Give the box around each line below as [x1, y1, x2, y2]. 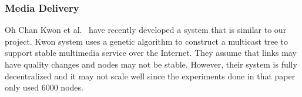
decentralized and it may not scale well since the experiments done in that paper [5, 69, 296, 82]
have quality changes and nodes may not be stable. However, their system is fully [5, 58, 297, 70]
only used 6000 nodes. [5, 81, 83, 93]
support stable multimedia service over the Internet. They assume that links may [5, 46, 297, 59]
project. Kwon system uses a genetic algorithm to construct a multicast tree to [5, 35, 288, 47]
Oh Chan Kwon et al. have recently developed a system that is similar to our [5, 24, 287, 36]
